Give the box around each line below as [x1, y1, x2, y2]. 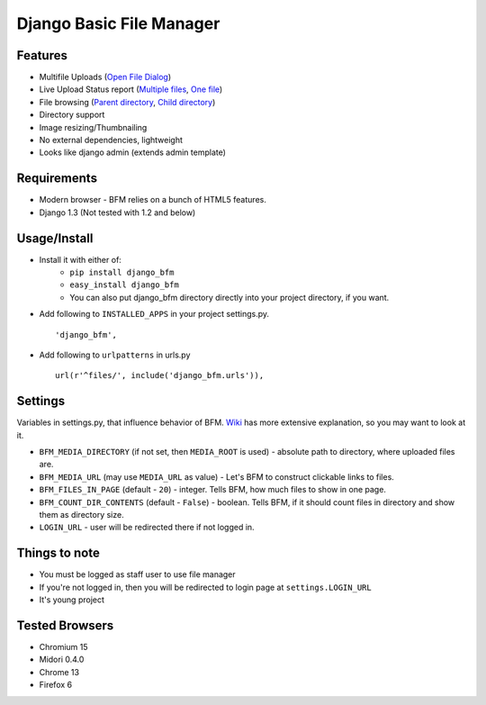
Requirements [16, 171, 98, 186]
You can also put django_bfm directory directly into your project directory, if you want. [69, 292, 390, 303]
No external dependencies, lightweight [39, 135, 184, 146]
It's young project [39, 594, 105, 605]
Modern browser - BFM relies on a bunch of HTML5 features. [39, 194, 267, 205]
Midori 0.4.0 [39, 654, 85, 665]
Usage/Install [16, 230, 94, 246]
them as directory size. [39, 509, 125, 520]
